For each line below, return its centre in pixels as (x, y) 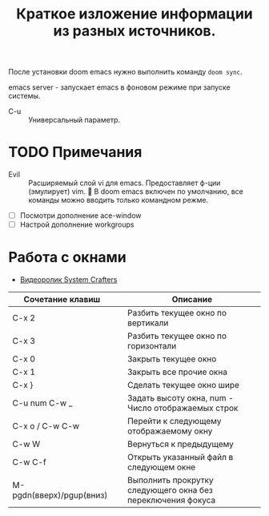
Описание (192, 300)
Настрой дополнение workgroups (77, 224)
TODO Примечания (75, 152)
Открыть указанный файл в (180, 458)
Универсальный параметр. (74, 120)
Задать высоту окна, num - (180, 398)
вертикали (148, 323)
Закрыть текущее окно (172, 359)
